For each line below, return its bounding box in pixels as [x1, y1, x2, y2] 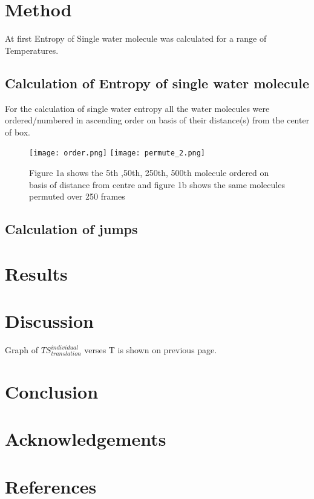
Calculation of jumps [5, 220, 138, 238]
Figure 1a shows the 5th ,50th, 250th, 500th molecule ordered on [29, 166, 269, 178]
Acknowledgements [5, 426, 166, 451]
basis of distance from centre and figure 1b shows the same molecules [29, 178, 285, 191]
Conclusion [5, 379, 99, 403]
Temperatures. [5, 44, 59, 56]
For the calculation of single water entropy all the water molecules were [5, 102, 270, 114]
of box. [5, 125, 31, 138]
